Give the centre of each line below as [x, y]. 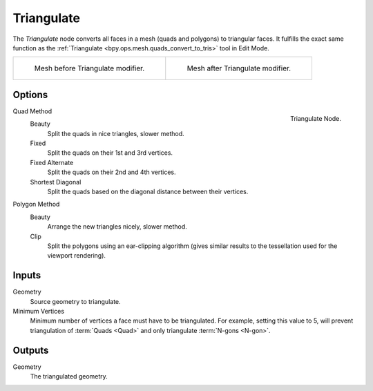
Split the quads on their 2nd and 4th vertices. [112, 172]
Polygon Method [36, 204]
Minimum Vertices [39, 311]
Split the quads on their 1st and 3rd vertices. [110, 153]
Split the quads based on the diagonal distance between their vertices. [148, 191]
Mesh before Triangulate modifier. [89, 68]
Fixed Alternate [52, 162]
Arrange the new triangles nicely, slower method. [117, 227]
